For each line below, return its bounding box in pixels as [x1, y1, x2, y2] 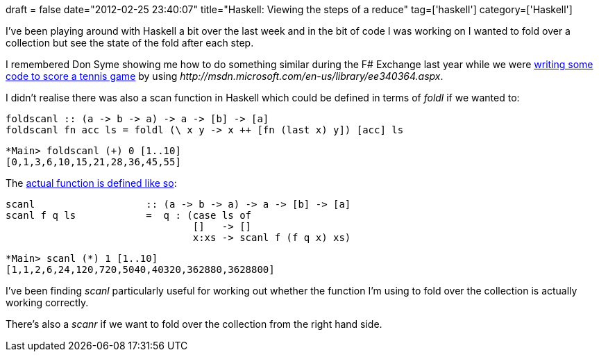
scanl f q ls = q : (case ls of [6, 210, 252, 221]
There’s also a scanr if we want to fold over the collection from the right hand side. [6, 318, 382, 330]
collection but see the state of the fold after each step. [6, 37, 254, 49]
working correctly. [6, 297, 89, 308]
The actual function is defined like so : [6, 177, 177, 189]
